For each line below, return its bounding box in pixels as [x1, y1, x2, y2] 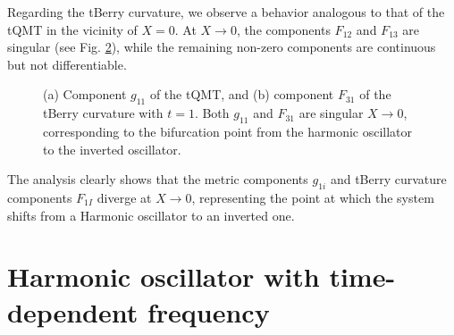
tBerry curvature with [43, 104, 164, 122]
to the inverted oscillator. [43, 139, 181, 158]
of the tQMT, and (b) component [149, 85, 334, 104]
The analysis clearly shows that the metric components [7, 170, 308, 188]
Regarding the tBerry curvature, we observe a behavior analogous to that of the [7, 3, 445, 21]
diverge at [97, 188, 152, 206]
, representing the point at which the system [191, 188, 434, 206]
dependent [7, 293, 139, 330]
